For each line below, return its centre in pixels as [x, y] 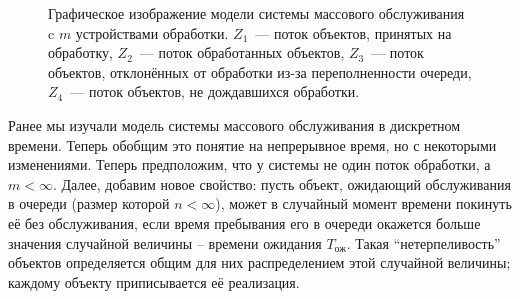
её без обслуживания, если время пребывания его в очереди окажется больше [244, 222]
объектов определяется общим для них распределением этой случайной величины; [259, 262]
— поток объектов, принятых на [353, 32]
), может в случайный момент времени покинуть [363, 203]
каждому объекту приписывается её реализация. [154, 281]
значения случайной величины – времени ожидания [165, 242]
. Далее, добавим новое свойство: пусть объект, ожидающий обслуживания [281, 183]
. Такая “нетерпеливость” [423, 242]
